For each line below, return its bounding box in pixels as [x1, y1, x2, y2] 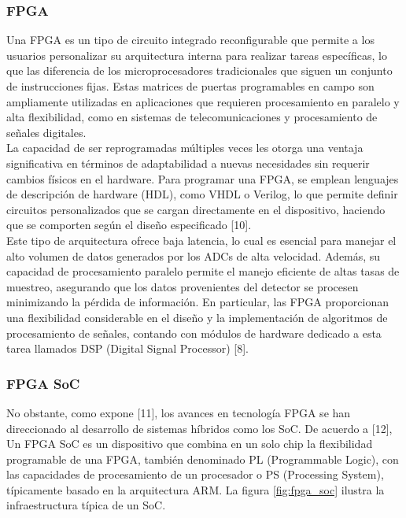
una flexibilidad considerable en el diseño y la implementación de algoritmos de [6, 309, 388, 325]
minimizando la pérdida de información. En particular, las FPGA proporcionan [6, 294, 389, 310]
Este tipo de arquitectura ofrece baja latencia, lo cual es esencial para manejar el [6, 231, 397, 248]
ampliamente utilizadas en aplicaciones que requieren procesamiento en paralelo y [6, 93, 400, 109]
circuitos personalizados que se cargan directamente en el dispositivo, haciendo [6, 201, 386, 217]
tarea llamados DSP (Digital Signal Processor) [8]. [6, 340, 249, 357]
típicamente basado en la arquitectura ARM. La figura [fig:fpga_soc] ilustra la [6, 481, 385, 498]
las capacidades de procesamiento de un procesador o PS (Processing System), [6, 466, 384, 483]
